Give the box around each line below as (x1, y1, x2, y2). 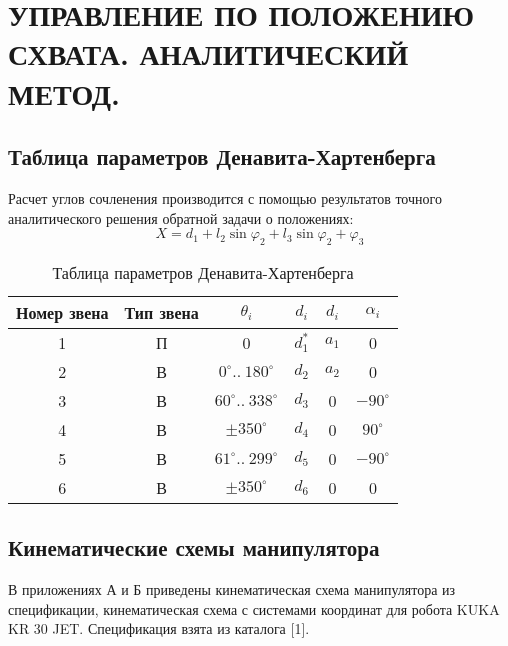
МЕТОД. (8, 72, 120, 113)
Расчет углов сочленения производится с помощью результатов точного (8, 187, 442, 208)
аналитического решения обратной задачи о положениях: (8, 207, 354, 228)
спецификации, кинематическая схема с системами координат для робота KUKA (8, 598, 500, 619)
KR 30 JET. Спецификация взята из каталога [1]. (8, 618, 310, 639)
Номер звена (16, 300, 109, 324)
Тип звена (124, 300, 199, 324)
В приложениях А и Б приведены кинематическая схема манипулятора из (8, 579, 456, 600)
